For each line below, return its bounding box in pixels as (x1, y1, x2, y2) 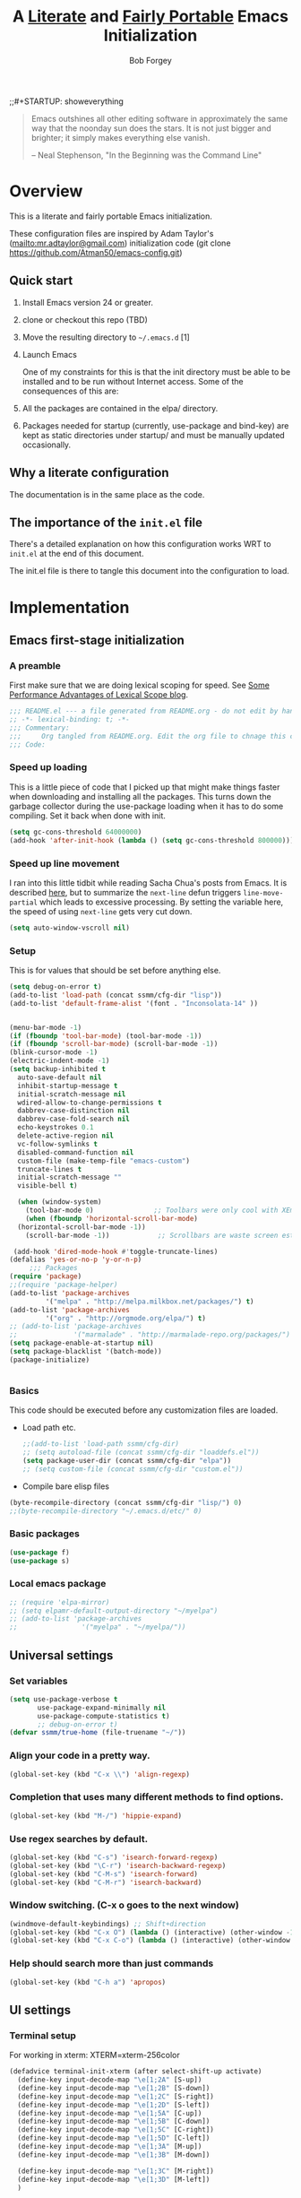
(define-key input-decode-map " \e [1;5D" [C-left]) (17, 2133, 211, 2143)
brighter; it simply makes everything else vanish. (30, 132, 211, 143)
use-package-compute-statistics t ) (37, 1711, 170, 1720)
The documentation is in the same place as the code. (9, 489, 205, 499)
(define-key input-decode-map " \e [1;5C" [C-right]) (17, 2125, 215, 2134)
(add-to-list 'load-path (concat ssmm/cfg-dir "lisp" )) (9, 991, 222, 999)
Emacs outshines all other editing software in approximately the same (30, 113, 288, 124)
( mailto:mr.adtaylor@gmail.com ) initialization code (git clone (9, 238, 231, 248)
